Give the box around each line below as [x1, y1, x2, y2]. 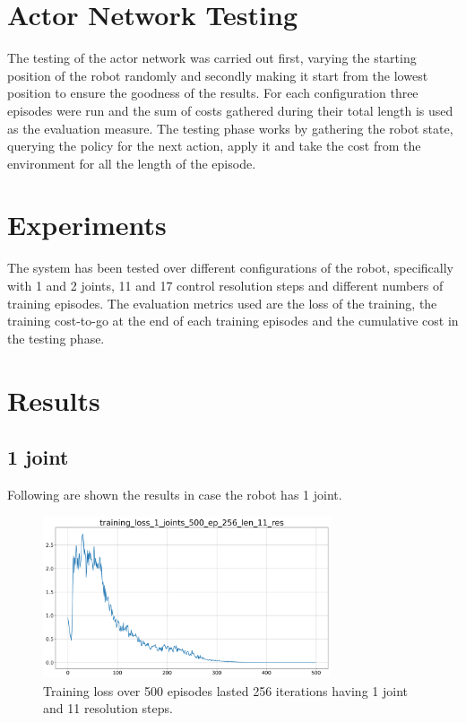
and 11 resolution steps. [43, 699, 173, 718]
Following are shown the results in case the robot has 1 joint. [7, 484, 342, 503]
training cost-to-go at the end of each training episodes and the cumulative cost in [7, 311, 459, 330]
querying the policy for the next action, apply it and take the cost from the [7, 136, 421, 155]
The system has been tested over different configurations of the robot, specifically [7, 258, 453, 277]
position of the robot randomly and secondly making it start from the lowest [7, 65, 428, 84]
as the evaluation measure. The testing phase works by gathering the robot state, [7, 118, 453, 137]
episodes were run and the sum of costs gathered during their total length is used [7, 100, 453, 119]
